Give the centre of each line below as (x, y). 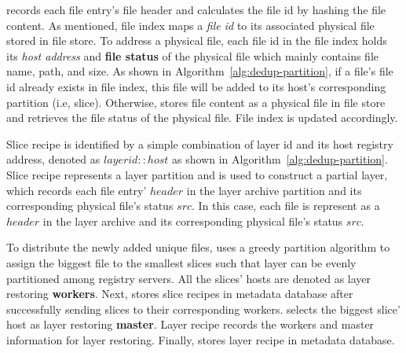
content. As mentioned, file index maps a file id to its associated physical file (190, 25)
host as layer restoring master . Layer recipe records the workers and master (190, 324)
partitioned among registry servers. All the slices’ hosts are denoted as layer (189, 278)
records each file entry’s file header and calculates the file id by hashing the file (196, 9)
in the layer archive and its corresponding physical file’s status (193, 221)
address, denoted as (53, 159)
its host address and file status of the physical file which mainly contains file (192, 55)
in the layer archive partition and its (274, 190)
